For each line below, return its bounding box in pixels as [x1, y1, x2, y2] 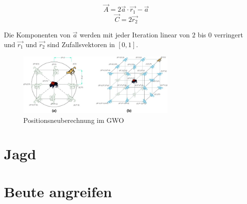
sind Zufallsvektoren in [47, 39, 115, 49]
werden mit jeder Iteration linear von [80, 30, 190, 40]
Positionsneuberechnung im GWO [23, 115, 124, 125]
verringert [214, 30, 243, 40]
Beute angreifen [4, 182, 112, 202]
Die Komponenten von [4, 30, 71, 40]
